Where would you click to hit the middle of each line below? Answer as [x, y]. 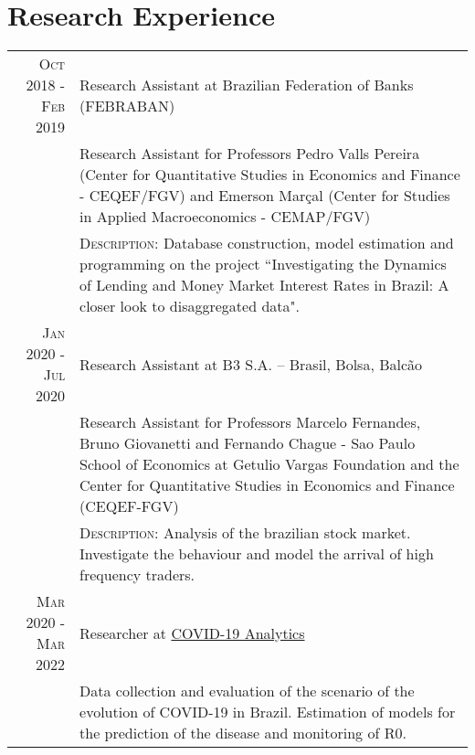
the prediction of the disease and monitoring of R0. [243, 733]
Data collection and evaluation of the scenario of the [247, 691]
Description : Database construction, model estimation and [267, 243]
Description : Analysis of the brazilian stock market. [245, 533]
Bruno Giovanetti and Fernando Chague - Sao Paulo [248, 443]
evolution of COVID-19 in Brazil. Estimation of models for [268, 712]
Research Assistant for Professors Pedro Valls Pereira [250, 154]
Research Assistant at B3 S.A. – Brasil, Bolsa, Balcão [251, 364]
